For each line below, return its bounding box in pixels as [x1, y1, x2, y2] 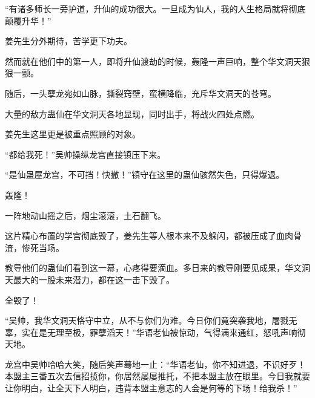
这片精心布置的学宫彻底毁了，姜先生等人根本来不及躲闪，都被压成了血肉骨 [5, 229, 302, 242]
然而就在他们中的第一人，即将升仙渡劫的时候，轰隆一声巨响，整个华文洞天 [5, 54, 302, 67]
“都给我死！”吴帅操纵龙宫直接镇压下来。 [5, 148, 166, 160]
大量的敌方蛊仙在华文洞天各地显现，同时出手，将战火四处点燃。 [5, 107, 259, 120]
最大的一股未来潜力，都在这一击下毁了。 [13, 273, 174, 285]
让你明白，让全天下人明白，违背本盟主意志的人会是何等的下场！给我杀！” [5, 382, 297, 394]
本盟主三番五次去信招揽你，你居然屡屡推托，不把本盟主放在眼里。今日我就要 [5, 370, 310, 382]
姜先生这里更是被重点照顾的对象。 [5, 128, 141, 140]
